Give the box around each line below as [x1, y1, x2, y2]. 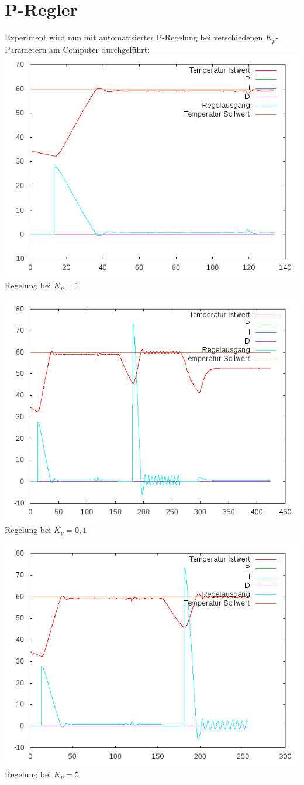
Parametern [5, 43, 47, 55]
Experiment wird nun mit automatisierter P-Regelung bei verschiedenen [5, 31, 263, 43]
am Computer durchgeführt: [49, 43, 150, 55]
